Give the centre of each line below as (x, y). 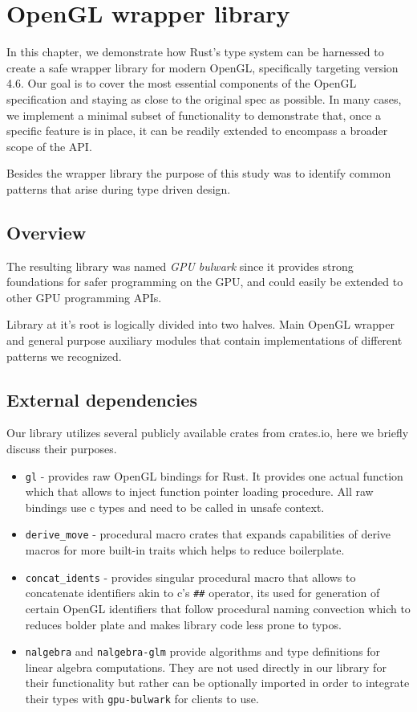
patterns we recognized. (64, 356)
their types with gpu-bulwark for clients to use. (142, 699)
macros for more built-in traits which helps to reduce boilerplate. (185, 550)
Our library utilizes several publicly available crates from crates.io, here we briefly (208, 433)
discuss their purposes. (62, 449)
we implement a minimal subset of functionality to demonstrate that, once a (194, 115)
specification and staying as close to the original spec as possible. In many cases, (204, 98)
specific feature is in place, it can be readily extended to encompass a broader (197, 131)
